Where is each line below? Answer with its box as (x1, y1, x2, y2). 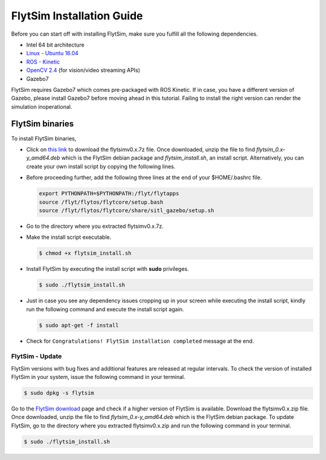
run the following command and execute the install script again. (26, 305, 184, 313)
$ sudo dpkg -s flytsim (24, 390, 95, 397)
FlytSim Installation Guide (11, 9, 143, 22)
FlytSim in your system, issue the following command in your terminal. (11, 374, 185, 381)
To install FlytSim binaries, (11, 135, 77, 142)
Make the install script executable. (26, 233, 112, 241)
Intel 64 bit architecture (26, 41, 85, 48)
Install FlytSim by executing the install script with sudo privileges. (26, 265, 190, 273)
